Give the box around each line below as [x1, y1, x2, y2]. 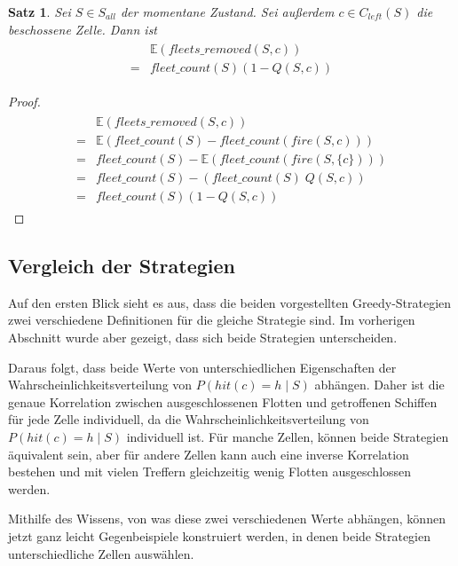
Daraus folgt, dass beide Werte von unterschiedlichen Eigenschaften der [8, 358, 397, 376]
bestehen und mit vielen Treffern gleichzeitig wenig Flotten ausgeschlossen [8, 462, 412, 481]
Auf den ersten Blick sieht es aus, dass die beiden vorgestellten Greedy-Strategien [8, 293, 452, 311]
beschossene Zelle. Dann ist [8, 20, 158, 38]
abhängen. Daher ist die [314, 375, 445, 394]
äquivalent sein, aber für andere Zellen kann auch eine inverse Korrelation [8, 444, 409, 463]
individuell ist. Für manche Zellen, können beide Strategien [126, 428, 449, 446]
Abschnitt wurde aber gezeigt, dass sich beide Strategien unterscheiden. [8, 328, 398, 347]
